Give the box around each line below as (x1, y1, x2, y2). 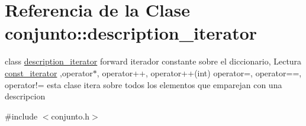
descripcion (5, 90, 46, 102)
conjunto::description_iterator (5, 21, 257, 45)
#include (5, 109, 38, 122)
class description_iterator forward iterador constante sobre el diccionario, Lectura (5, 55, 302, 67)
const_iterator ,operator (5, 66, 93, 79)
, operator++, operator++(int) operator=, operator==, (96, 66, 302, 79)
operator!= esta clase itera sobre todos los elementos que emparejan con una (5, 78, 282, 91)
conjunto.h (51, 109, 90, 122)
